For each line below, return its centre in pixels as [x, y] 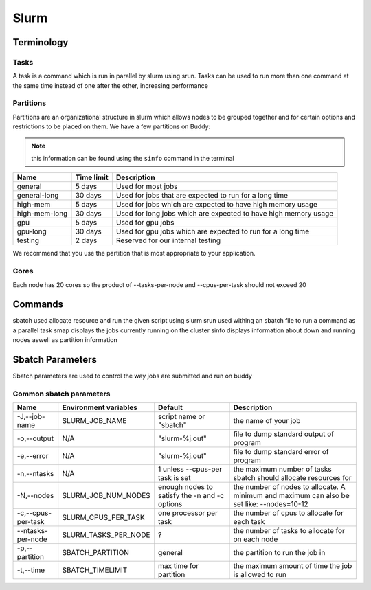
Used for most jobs [147, 187]
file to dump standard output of [284, 434]
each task [249, 522]
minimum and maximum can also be [291, 496]
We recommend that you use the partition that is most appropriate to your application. [134, 253]
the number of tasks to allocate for [289, 531]
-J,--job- [31, 417]
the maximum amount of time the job [293, 566]
